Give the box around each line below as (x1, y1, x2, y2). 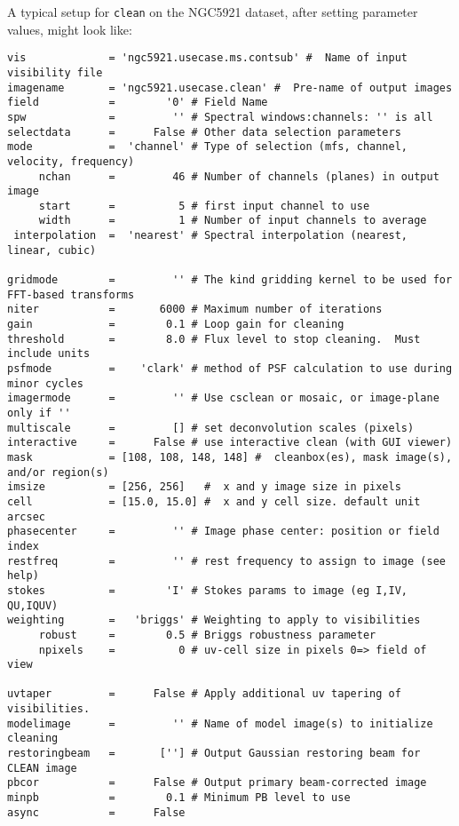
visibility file (7, 66, 103, 79)
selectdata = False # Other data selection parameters (7, 125, 401, 139)
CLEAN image (7, 761, 77, 774)
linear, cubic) (7, 243, 97, 257)
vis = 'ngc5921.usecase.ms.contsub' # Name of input (7, 52, 408, 65)
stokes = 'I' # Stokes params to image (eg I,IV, (7, 584, 408, 597)
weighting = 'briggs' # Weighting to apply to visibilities (7, 614, 421, 627)
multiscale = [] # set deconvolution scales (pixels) (7, 421, 415, 434)
